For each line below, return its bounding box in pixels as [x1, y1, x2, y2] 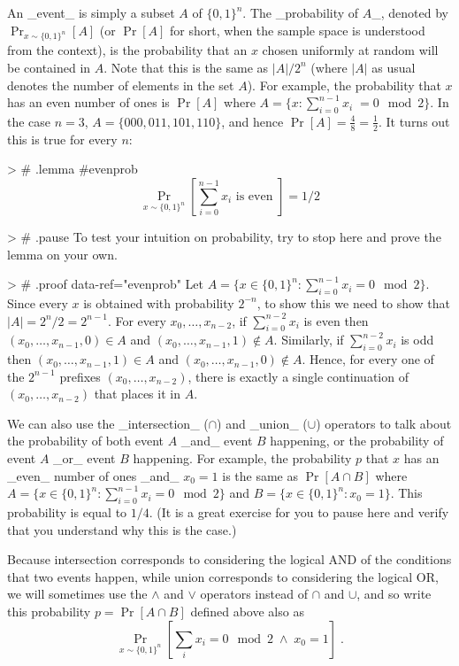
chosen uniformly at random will [262, 41, 439, 59]
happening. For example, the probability [133, 449, 352, 468]
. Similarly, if [273, 330, 344, 349]
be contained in [7, 58, 91, 76]
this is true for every [7, 129, 118, 148]
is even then [303, 311, 369, 329]
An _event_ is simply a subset [7, 4, 175, 21]
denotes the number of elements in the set [7, 75, 234, 94]
